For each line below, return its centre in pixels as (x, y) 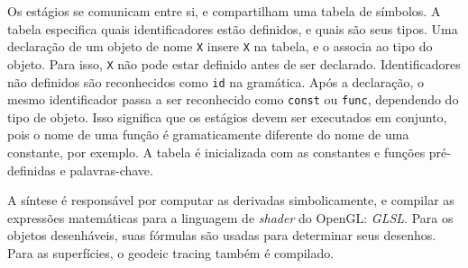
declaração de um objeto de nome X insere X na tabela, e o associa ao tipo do (220, 46)
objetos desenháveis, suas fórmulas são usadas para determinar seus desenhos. (222, 235)
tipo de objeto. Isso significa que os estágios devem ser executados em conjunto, (227, 116)
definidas (32, 170)
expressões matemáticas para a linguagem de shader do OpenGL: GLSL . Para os (230, 217)
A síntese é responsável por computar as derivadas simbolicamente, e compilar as (231, 200)
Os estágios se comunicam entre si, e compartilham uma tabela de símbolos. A (224, 11)
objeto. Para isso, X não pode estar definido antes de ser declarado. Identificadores (234, 63)
